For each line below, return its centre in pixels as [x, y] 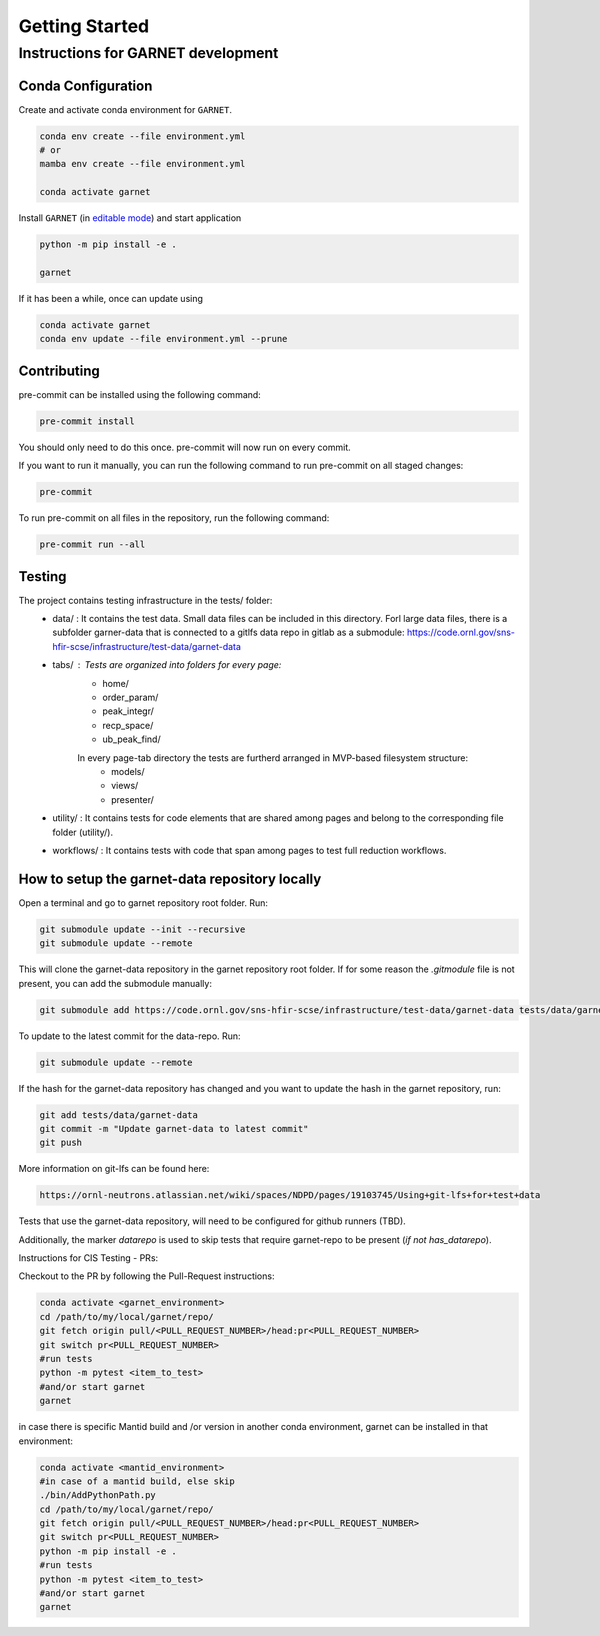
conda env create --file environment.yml [142, 136]
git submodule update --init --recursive [142, 929]
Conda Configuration [85, 85]
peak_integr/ [128, 711]
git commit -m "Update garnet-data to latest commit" [174, 1128]
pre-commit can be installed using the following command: [140, 394]
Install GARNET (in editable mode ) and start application [130, 218]
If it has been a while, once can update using [111, 298]
